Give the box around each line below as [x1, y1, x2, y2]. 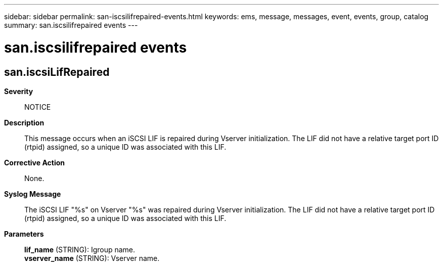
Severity [4, 86, 33, 96]
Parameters [4, 229, 44, 238]
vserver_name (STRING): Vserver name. [24, 253, 160, 262]
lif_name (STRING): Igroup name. [24, 245, 136, 254]
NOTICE [24, 102, 51, 111]
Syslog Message [4, 189, 61, 198]
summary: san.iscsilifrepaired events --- [4, 21, 138, 29]
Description [4, 118, 45, 127]
